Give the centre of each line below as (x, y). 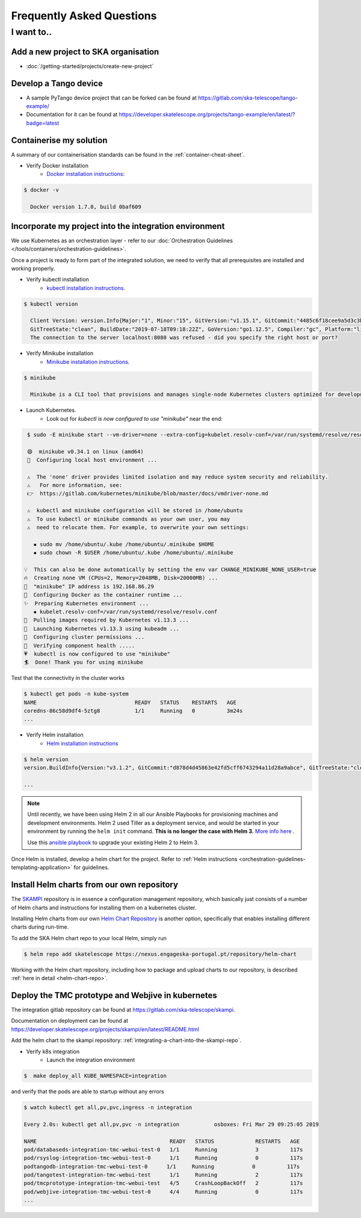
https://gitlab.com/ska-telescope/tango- (248, 98)
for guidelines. (91, 867)
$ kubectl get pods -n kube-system (76, 694)
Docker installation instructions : (86, 174)
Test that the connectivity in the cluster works (68, 678)
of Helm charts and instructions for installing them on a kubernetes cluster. (104, 908)
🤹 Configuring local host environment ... (92, 460)
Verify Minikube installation (60, 353)
